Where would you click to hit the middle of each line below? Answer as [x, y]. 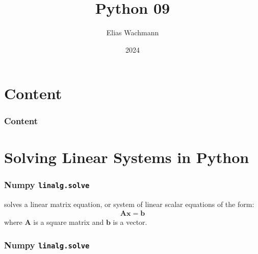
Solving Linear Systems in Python [127, 157]
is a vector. [130, 222]
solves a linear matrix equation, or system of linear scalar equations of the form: [129, 204]
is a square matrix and [69, 222]
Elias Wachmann [133, 32]
